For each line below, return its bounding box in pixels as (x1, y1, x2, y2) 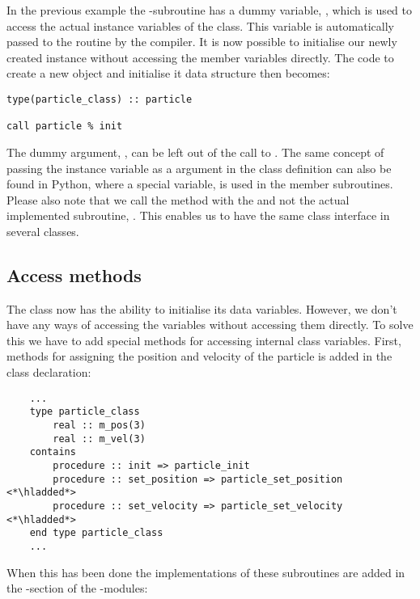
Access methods (6, 262, 142, 287)
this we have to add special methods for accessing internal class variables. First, (6, 331, 401, 348)
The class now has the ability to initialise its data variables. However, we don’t (6, 300, 397, 317)
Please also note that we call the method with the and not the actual (6, 191, 350, 208)
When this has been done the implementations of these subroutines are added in (6, 563, 405, 580)
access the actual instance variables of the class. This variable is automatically (6, 17, 394, 34)
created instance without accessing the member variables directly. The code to (6, 49, 394, 65)
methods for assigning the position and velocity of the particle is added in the (6, 348, 392, 365)
